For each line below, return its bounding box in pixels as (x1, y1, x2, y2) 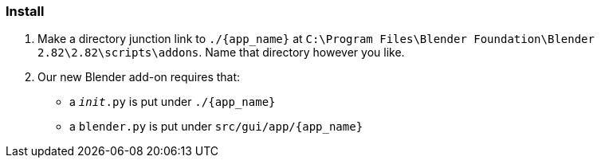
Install (6, 3, 45, 19)
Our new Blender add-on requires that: (37, 70, 241, 84)
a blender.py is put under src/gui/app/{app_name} (69, 119, 363, 134)
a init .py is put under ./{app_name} (69, 95, 276, 109)
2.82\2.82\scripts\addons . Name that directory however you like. (37, 45, 405, 60)
